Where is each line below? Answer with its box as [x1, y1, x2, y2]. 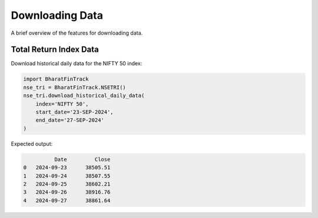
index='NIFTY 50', [35, 100, 89, 107]
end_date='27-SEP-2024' [35, 117, 104, 123]
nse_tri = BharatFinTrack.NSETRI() [23, 84, 126, 90]
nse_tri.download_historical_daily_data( [23, 92, 145, 99]
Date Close [54, 156, 111, 163]
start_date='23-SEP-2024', [35, 109, 114, 115]
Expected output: [11, 140, 53, 147]
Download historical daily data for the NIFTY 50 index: [11, 60, 143, 67]
